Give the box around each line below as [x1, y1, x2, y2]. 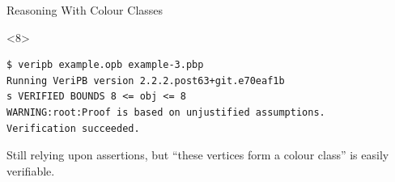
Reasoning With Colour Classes [6, 2, 164, 18]
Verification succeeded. [6, 122, 140, 134]
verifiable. [6, 162, 55, 179]
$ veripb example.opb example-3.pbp [6, 59, 204, 71]
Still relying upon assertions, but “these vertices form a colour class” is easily [6, 146, 389, 163]
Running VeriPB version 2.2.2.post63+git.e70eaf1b [6, 74, 285, 87]
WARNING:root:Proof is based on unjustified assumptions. [6, 106, 325, 118]
